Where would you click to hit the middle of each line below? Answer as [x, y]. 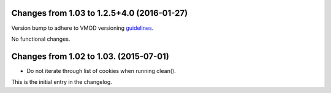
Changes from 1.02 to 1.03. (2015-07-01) [90, 56]
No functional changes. [41, 39]
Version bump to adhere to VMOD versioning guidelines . [82, 28]
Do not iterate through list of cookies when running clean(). [101, 71]
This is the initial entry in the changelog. [62, 82]
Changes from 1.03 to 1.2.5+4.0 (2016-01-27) [100, 13]
